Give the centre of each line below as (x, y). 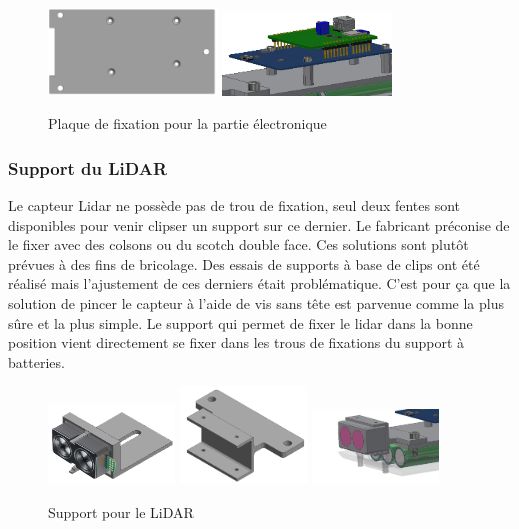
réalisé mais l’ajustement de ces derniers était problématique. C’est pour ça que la (259, 283)
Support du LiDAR (88, 167)
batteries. (36, 361)
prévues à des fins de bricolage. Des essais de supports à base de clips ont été (244, 263)
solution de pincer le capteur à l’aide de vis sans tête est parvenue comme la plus (256, 302)
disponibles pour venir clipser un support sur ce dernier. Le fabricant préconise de (259, 224)
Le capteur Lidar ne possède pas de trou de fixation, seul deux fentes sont (234, 204)
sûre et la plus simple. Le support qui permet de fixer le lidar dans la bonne (240, 322)
